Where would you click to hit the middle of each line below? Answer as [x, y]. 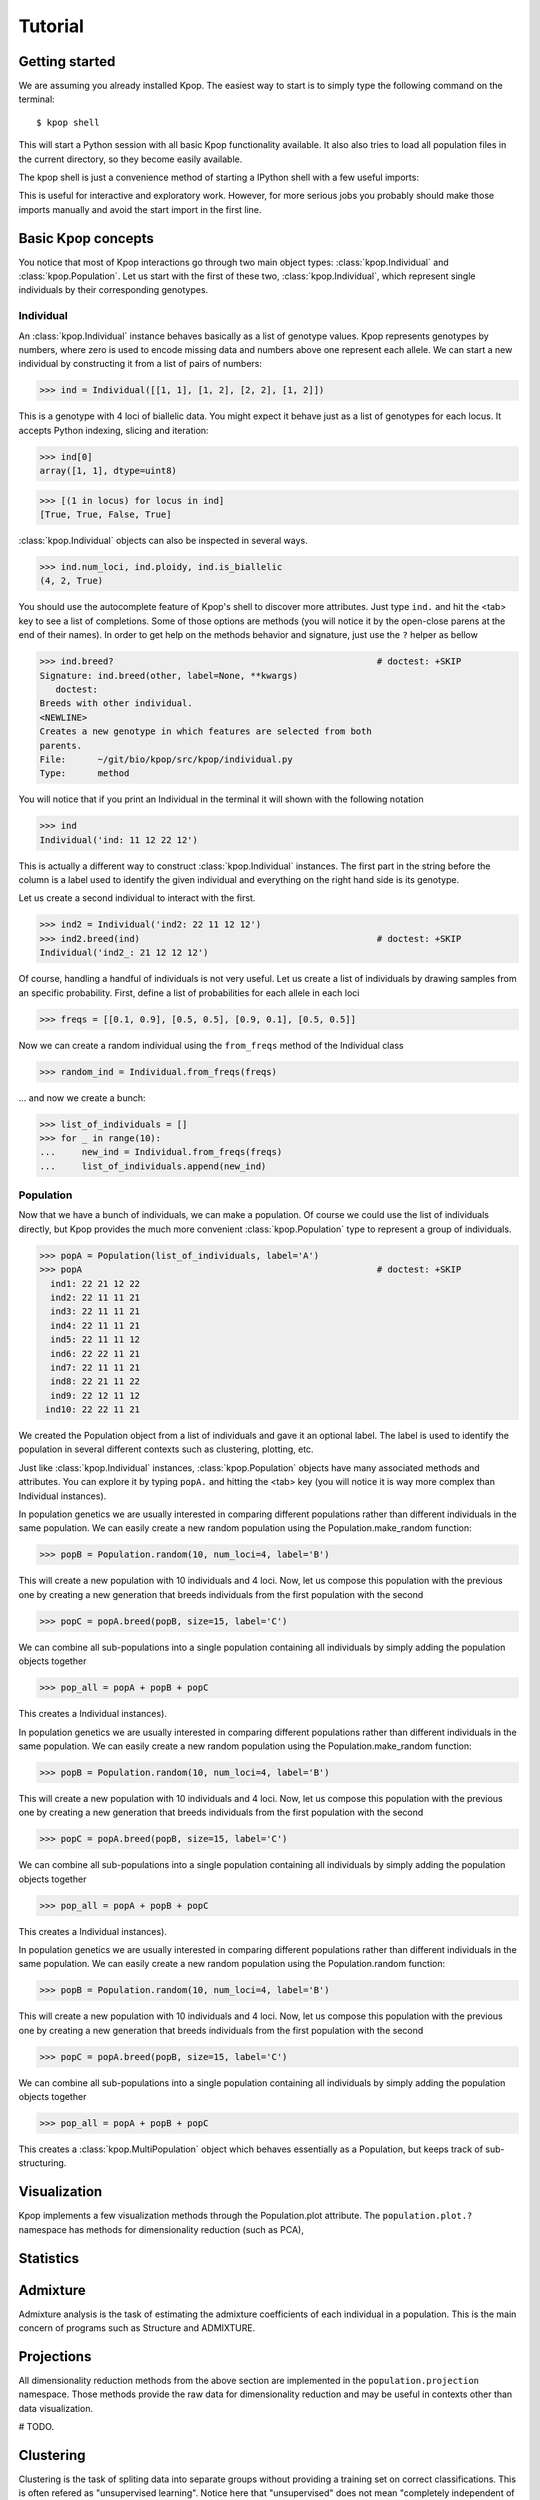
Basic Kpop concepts [86, 238]
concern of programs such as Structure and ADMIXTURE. [137, 2328]
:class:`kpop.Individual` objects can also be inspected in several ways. [163, 541]
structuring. [42, 2163]
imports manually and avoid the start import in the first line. [140, 209]
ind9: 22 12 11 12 [95, 1395]
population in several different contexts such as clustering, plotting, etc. [166, 1449]
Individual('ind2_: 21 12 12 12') [124, 953]
